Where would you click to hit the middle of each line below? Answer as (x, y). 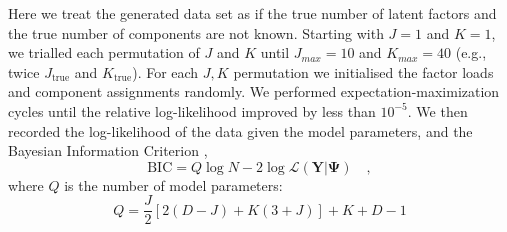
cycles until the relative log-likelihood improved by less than (192, 110)
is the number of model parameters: (173, 184)
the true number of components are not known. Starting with (196, 32)
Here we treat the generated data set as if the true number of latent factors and (252, 13)
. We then (437, 110)
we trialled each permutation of (104, 52)
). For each (165, 71)
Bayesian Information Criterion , (108, 150)
